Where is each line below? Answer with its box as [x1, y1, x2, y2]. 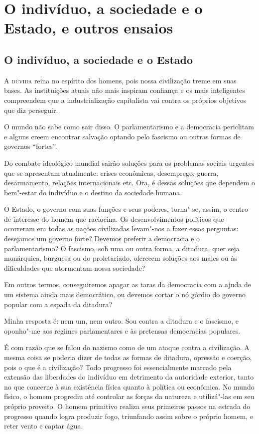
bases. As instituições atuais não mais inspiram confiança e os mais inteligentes [4, 85, 245, 95]
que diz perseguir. [4, 104, 58, 115]
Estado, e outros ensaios [4, 17, 173, 38]
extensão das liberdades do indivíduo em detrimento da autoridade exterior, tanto [4, 372, 254, 382]
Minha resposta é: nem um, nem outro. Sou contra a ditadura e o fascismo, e [4, 316, 239, 326]
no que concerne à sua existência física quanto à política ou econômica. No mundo [4, 381, 255, 392]
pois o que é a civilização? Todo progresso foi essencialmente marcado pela [4, 362, 232, 372]
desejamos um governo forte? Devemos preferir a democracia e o [4, 233, 200, 244]
